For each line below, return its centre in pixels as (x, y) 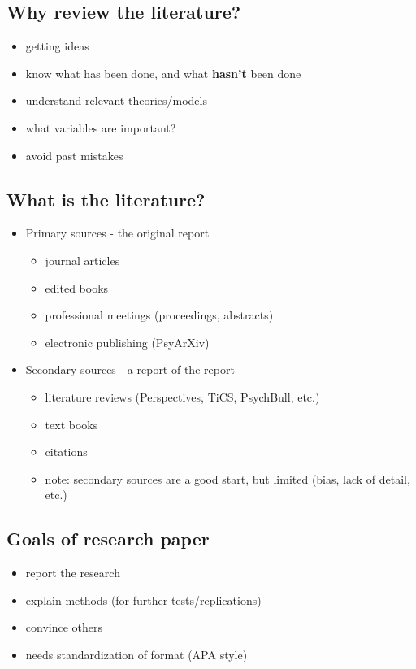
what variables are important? (101, 127)
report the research (73, 573)
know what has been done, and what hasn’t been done (163, 73)
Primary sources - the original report (117, 233)
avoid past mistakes (74, 155)
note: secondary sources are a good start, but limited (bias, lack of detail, (227, 478)
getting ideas (57, 46)
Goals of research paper (108, 539)
